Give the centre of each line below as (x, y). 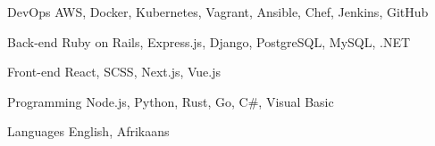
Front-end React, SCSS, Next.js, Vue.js (114, 72)
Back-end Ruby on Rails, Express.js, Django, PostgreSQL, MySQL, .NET (209, 41)
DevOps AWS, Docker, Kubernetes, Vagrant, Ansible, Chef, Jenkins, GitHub (218, 12)
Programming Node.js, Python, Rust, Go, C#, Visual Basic (171, 101)
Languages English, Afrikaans (88, 131)
